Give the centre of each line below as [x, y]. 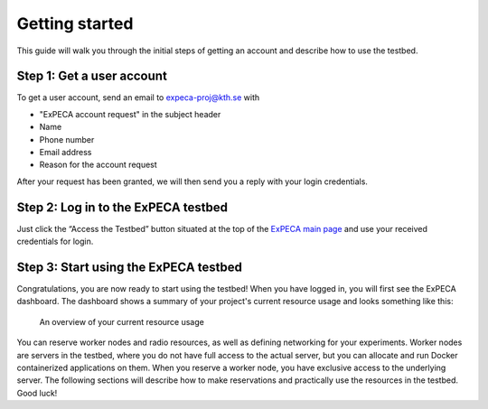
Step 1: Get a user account [92, 76]
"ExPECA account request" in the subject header [130, 114]
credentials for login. [55, 242]
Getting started [75, 23]
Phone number [67, 139]
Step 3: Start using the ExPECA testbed [130, 267]
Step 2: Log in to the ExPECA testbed [122, 207]
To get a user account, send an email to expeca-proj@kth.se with [138, 98]
